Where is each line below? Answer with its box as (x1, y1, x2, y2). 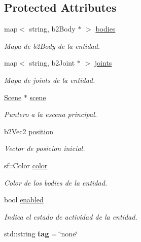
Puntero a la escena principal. (4, 109, 97, 119)
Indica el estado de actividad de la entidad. (4, 211, 137, 222)
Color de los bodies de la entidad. (4, 177, 108, 188)
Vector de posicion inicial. (4, 143, 85, 154)
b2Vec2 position (4, 126, 53, 136)
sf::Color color (4, 160, 48, 170)
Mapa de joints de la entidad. (4, 74, 95, 85)
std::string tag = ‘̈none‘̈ (4, 228, 78, 239)
